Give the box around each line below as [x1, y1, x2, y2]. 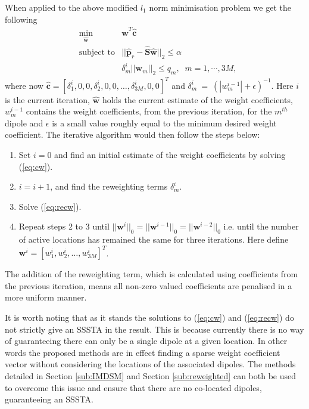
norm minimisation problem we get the [149, 1, 291, 13]
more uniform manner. [5, 291, 87, 303]
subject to [79, 48, 115, 57]
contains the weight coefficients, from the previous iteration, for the [26, 105, 272, 117]
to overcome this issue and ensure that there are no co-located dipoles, [5, 381, 262, 393]
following [5, 13, 38, 25]
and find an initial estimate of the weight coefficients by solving [54, 148, 286, 160]
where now [5, 79, 43, 91]
